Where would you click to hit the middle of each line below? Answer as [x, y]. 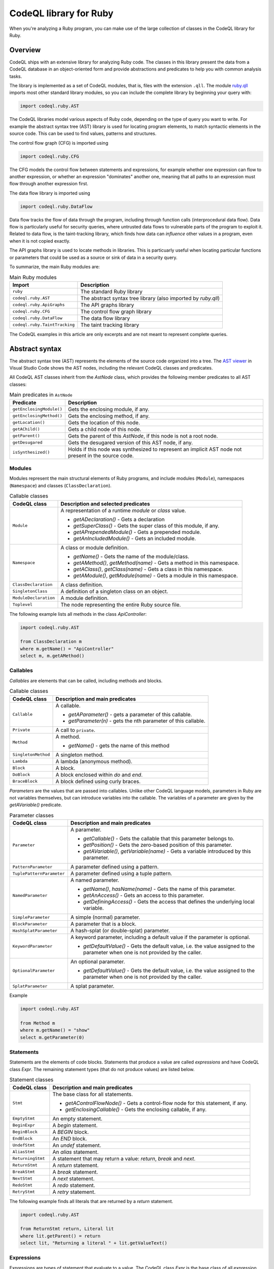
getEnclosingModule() [38, 409]
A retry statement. [74, 1192]
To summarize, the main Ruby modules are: [55, 267]
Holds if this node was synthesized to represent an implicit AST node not [155, 449]
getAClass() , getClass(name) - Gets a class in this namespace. [148, 569]
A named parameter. [95, 880]
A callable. [68, 706]
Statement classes [31, 1080]
